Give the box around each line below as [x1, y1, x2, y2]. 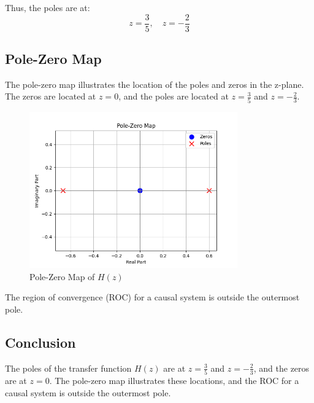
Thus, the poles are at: [5, 1, 90, 14]
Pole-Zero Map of [29, 270, 95, 283]
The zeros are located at [5, 90, 96, 103]
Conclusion [5, 332, 76, 351]
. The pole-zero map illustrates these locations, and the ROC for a [49, 374, 299, 387]
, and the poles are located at [118, 90, 229, 103]
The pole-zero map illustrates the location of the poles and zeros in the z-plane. [5, 77, 304, 90]
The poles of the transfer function [5, 361, 132, 374]
